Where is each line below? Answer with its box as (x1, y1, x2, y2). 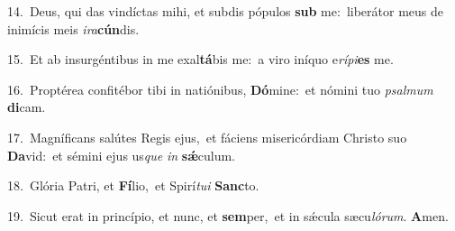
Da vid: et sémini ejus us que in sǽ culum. (7, 145, 236, 164)
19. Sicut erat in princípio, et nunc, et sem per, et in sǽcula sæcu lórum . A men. (7, 206, 449, 225)
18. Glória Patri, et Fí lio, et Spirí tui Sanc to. (7, 176, 259, 195)
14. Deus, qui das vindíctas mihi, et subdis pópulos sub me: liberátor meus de (7, 2, 443, 20)
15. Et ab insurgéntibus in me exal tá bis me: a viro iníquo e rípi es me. (7, 50, 394, 69)
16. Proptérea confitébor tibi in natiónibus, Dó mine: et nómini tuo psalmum (7, 79, 433, 98)
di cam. (7, 97, 46, 116)
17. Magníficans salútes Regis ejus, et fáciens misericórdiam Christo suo (7, 127, 407, 146)
